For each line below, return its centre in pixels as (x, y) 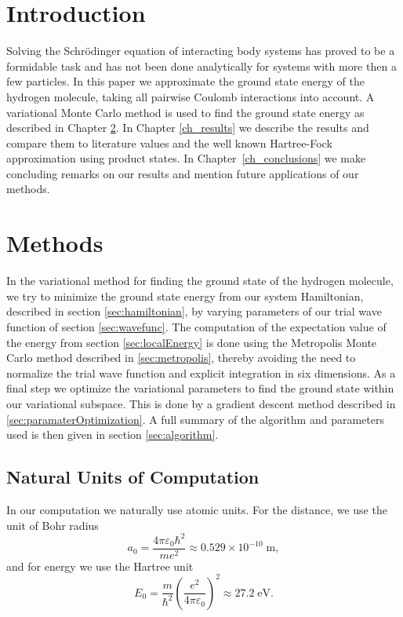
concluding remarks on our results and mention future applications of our (183, 173)
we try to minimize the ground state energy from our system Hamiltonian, (185, 296)
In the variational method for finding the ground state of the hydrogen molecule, (200, 281)
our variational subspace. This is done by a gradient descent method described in (201, 403)
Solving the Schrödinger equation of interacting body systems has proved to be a (201, 51)
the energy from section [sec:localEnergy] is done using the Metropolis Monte (192, 342)
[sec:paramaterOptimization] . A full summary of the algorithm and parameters (195, 419)
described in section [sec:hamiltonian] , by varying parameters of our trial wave (194, 311)
